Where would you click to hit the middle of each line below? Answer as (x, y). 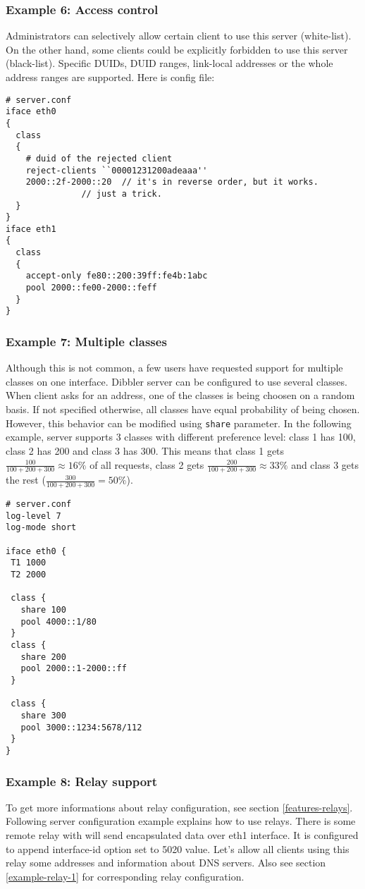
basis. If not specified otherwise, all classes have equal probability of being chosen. (183, 409)
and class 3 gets (325, 464)
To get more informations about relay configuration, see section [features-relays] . (179, 807)
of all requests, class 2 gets (147, 464)
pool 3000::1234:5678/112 (81, 727)
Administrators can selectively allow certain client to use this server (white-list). (179, 36)
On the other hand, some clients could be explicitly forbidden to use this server (177, 49)
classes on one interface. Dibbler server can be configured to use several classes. (177, 381)
